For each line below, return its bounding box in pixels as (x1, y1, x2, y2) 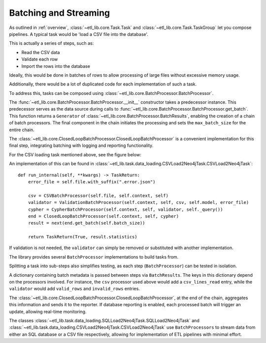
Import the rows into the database (21, 63, 91, 69)
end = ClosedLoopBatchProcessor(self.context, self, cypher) (28, 213, 179, 219)
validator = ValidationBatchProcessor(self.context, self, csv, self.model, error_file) (28, 200, 249, 205)
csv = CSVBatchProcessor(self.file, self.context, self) (28, 193, 168, 199)
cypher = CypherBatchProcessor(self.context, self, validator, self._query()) (28, 206, 223, 212)
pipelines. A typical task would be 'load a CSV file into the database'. (9, 31, 149, 37)
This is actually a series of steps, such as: (9, 40, 94, 46)
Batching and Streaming (9, 7, 110, 18)
